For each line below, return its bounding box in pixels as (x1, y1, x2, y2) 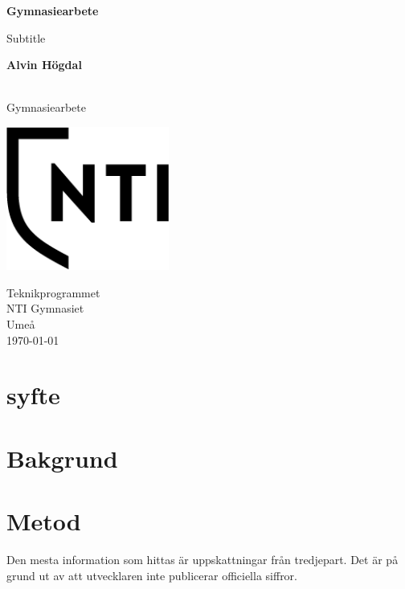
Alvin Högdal (6, 56, 82, 73)
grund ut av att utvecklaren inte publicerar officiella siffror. (6, 567, 297, 583)
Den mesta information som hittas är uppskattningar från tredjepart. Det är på (6, 551, 399, 568)
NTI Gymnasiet (6, 300, 84, 317)
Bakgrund (6, 441, 118, 474)
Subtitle (6, 29, 46, 46)
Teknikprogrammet (6, 284, 100, 301)
